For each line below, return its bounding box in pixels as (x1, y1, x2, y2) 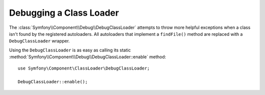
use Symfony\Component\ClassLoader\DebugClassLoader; (18, 65, 150, 71)
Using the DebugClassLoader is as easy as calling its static (9, 47, 131, 53)
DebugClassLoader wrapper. (9, 38, 70, 44)
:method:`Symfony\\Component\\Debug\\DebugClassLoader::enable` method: (9, 54, 166, 60)
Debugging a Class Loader (9, 7, 119, 18)
